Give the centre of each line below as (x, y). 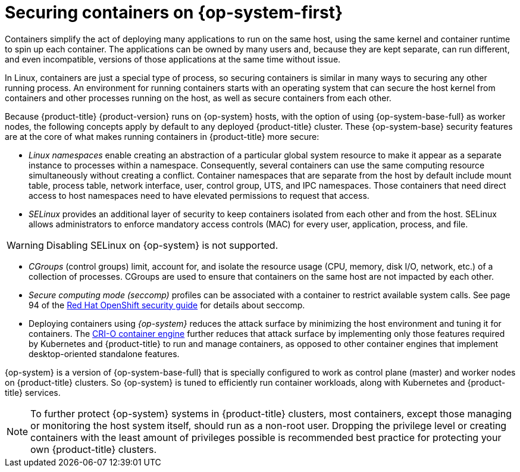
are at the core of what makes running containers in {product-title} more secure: (162, 136)
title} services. (33, 392)
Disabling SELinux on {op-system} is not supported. (162, 245)
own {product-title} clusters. (94, 449)
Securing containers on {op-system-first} (174, 12)
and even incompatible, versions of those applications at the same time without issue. (173, 59)
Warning (25, 245)
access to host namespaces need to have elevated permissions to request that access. (199, 195)
